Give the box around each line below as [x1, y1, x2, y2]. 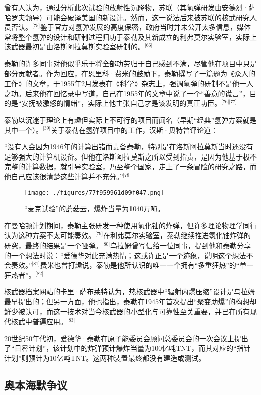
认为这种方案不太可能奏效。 [4, 230, 95, 241]
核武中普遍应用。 [11, 316, 67, 327]
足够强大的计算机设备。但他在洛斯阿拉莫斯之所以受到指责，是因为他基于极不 [4, 151, 257, 162]
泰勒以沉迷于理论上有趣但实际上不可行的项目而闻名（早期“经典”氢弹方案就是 [4, 114, 257, 125]
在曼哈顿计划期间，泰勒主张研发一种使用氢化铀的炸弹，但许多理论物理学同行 [4, 220, 257, 230]
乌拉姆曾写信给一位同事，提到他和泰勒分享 [110, 240, 251, 250]
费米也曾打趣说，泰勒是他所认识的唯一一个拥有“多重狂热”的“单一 [40, 260, 254, 270]
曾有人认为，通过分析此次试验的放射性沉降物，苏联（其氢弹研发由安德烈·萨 [4, 2, 255, 12]
